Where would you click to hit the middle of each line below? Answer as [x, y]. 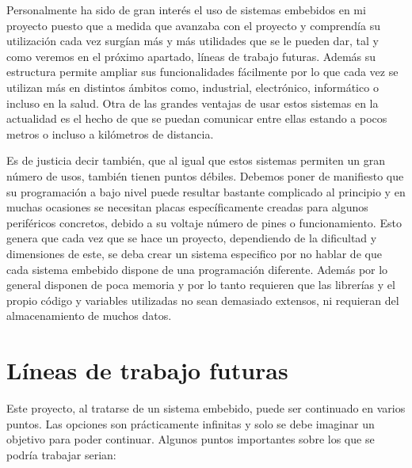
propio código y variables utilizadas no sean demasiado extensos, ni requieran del [203, 300]
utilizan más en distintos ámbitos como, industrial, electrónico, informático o [193, 87]
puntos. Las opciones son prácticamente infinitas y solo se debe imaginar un [191, 423]
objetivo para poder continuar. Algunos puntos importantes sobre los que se [191, 439]
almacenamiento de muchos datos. [89, 316]
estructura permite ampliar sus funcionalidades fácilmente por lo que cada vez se [202, 72]
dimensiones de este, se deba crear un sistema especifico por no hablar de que [194, 253]
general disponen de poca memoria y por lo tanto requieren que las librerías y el [201, 285]
